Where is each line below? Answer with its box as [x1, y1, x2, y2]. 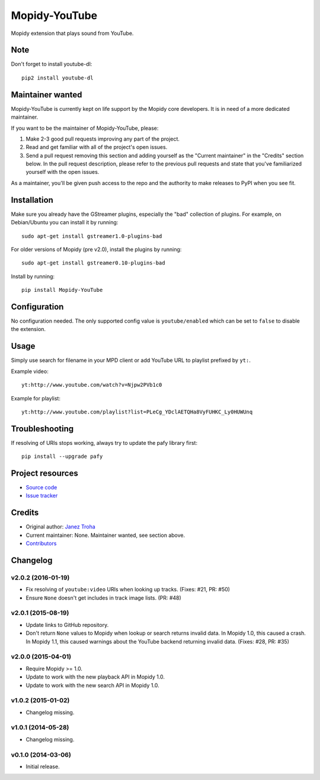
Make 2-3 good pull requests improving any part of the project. [25, 135, 180, 142]
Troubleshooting [11, 424, 74, 434]
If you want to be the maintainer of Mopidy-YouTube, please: [11, 125, 159, 132]
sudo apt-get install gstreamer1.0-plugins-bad [21, 233, 162, 240]
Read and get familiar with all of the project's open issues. [25, 144, 168, 151]
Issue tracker [25, 492, 58, 499]
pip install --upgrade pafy [21, 453, 103, 460]
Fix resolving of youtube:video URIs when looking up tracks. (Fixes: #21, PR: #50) [25, 586, 231, 593]
